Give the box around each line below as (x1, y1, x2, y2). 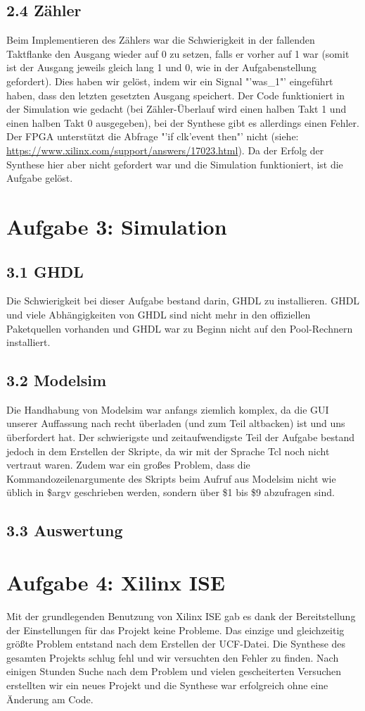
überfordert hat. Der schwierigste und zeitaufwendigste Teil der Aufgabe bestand (6, 430, 355, 445)
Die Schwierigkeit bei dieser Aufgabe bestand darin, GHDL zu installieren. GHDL (6, 293, 360, 308)
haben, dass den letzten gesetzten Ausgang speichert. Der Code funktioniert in (6, 87, 345, 102)
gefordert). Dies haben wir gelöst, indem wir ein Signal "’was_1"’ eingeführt (6, 73, 333, 88)
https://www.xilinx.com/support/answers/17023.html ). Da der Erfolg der (6, 142, 324, 157)
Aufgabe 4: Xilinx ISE (6, 568, 225, 597)
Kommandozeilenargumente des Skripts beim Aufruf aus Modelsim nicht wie (6, 471, 336, 486)
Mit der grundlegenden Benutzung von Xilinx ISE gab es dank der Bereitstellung (6, 608, 356, 623)
